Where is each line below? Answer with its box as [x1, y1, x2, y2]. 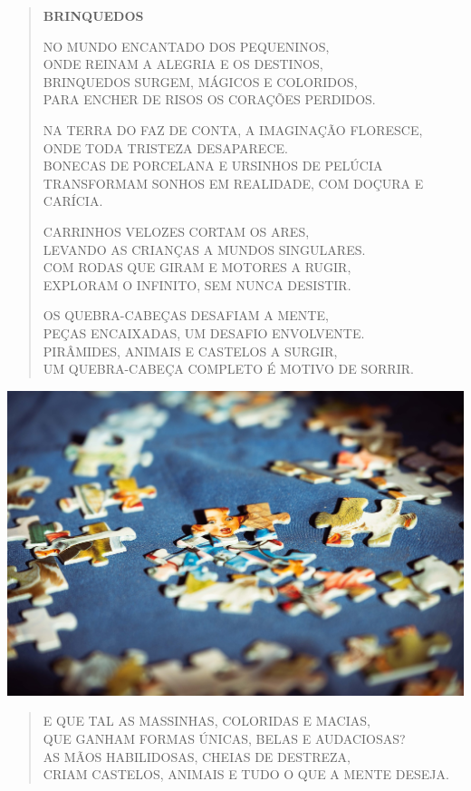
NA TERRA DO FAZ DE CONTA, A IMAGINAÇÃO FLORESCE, [43, 120, 423, 139]
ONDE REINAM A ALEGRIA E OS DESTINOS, [43, 54, 323, 73]
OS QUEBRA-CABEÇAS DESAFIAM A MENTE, [43, 306, 329, 325]
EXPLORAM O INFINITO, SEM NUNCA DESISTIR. [43, 275, 351, 294]
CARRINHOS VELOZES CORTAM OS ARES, [43, 221, 310, 240]
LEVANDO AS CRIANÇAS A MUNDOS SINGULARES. [43, 239, 366, 259]
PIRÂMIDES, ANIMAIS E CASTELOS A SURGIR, [43, 341, 338, 360]
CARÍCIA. [43, 191, 103, 210]
